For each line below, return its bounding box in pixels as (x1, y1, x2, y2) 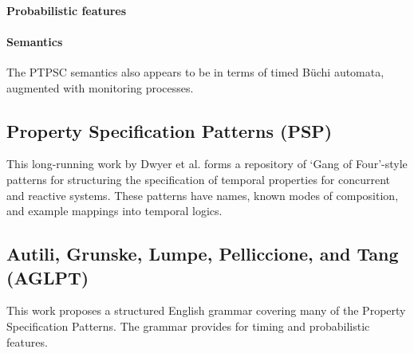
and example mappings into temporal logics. (6, 202, 223, 219)
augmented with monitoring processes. (6, 79, 194, 96)
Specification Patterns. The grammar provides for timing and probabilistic (6, 317, 370, 334)
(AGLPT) (6, 265, 89, 289)
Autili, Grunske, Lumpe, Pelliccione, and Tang (6, 241, 399, 266)
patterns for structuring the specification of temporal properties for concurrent (6, 171, 391, 187)
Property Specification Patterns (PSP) (6, 118, 333, 143)
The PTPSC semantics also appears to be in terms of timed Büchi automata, (6, 63, 384, 80)
